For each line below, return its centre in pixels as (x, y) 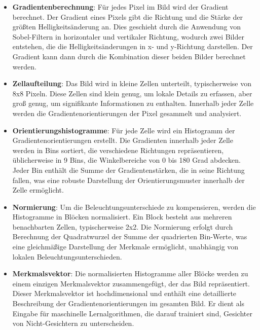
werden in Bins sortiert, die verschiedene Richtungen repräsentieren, (118, 150)
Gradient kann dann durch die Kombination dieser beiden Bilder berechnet (129, 56)
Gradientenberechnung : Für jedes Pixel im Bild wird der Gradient (120, 7)
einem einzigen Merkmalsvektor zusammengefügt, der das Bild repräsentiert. (131, 283)
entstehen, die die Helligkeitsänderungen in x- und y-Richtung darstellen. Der (133, 46)
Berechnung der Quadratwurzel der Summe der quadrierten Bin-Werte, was (130, 236)
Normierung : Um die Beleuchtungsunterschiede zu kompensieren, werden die (134, 207)
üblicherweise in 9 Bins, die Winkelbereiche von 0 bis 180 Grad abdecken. (126, 160)
